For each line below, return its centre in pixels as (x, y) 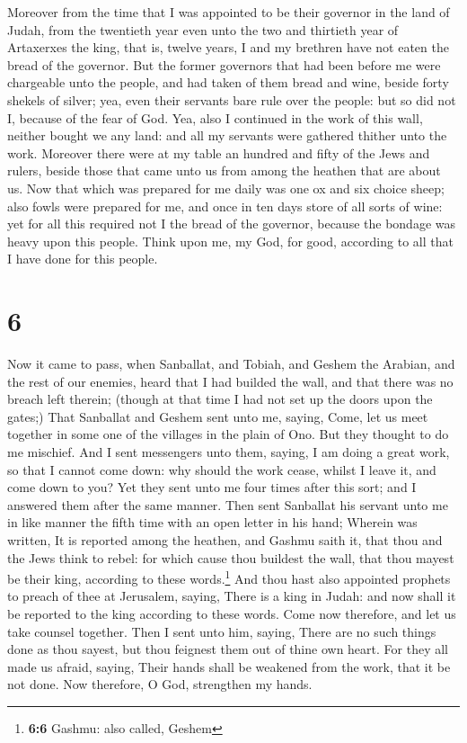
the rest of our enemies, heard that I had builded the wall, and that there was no (230, 381)
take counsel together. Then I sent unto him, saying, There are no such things (222, 631)
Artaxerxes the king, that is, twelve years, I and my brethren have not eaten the (228, 47)
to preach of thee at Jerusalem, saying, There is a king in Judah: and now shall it (232, 596)
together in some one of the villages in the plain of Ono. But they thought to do (228, 434)
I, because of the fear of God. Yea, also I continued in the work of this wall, (215, 117)
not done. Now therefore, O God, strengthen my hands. (160, 684)
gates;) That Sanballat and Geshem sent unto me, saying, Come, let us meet (218, 416)
